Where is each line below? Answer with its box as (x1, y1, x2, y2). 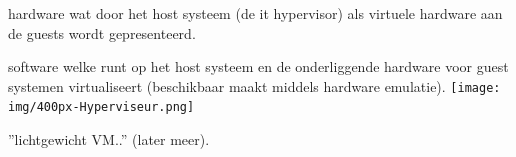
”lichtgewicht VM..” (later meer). (8, 129, 210, 150)
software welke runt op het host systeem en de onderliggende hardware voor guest (8, 56, 509, 77)
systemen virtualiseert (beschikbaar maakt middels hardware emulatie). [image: (8, 75, 501, 96)
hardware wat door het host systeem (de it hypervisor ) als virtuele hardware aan (8, 2, 503, 23)
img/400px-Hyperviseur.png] (8, 100, 195, 115)
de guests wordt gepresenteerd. (8, 22, 196, 43)
